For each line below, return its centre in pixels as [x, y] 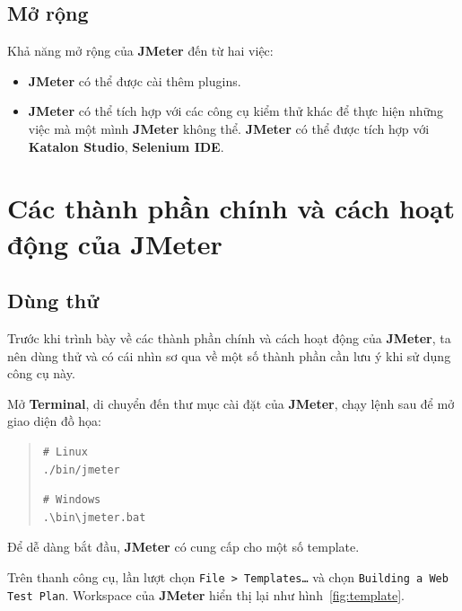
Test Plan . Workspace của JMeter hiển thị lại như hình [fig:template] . [206, 594]
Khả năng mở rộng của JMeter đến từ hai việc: [140, 51]
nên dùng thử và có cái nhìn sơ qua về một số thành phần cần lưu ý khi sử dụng [229, 355]
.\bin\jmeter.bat [94, 517]
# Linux [65, 452]
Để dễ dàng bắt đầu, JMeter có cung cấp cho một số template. [183, 547]
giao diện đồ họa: [55, 421]
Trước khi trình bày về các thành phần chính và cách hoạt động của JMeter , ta [229, 337]
